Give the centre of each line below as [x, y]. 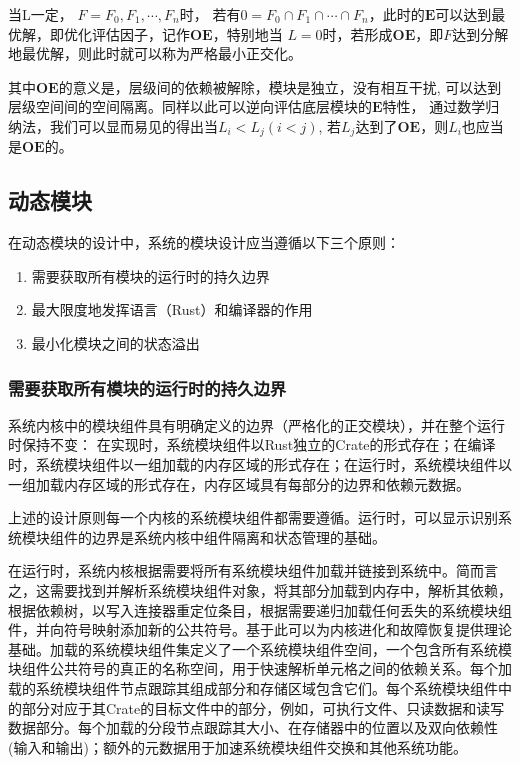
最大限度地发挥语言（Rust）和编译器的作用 [172, 309]
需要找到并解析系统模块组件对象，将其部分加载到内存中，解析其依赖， [280, 589]
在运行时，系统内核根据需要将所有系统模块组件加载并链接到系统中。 [232, 570]
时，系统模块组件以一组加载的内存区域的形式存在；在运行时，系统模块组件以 [260, 464]
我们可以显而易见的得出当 [133, 125]
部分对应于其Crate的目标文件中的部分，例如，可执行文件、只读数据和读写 [263, 707]
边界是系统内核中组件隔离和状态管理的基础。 [238, 536]
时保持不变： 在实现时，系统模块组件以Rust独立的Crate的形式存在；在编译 [252, 444]
